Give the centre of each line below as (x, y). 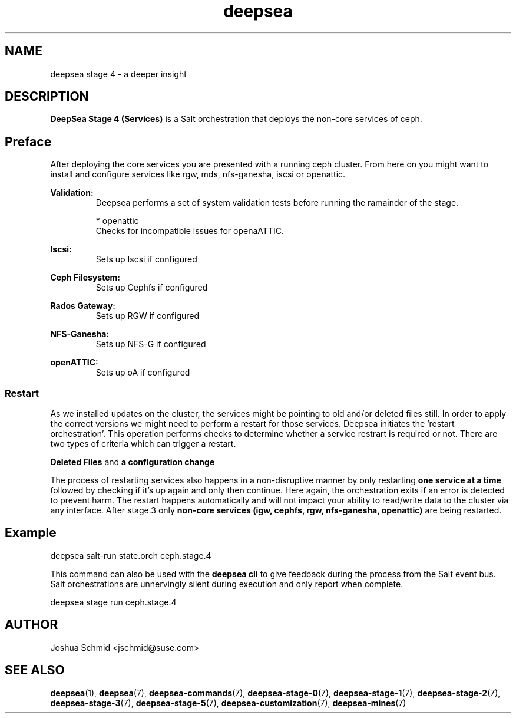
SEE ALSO (35, 670)
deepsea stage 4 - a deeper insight (118, 74)
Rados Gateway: (83, 306)
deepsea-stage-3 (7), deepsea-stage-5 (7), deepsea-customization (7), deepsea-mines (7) (228, 703)
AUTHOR (32, 625)
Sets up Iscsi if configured (146, 259)
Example (31, 533)
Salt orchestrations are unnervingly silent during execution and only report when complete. (227, 584)
